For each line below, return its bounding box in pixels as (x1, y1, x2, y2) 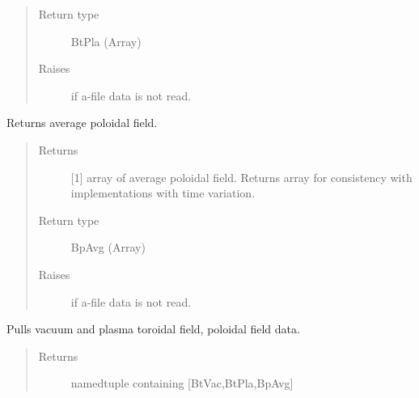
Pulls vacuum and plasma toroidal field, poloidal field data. (6, 320, 300, 337)
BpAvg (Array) (70, 239, 146, 256)
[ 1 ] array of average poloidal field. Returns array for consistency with (70, 168, 413, 185)
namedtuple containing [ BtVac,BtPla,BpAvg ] (70, 375, 294, 392)
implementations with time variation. (70, 184, 256, 201)
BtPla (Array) (70, 32, 142, 49)
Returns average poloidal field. (6, 114, 158, 131)
